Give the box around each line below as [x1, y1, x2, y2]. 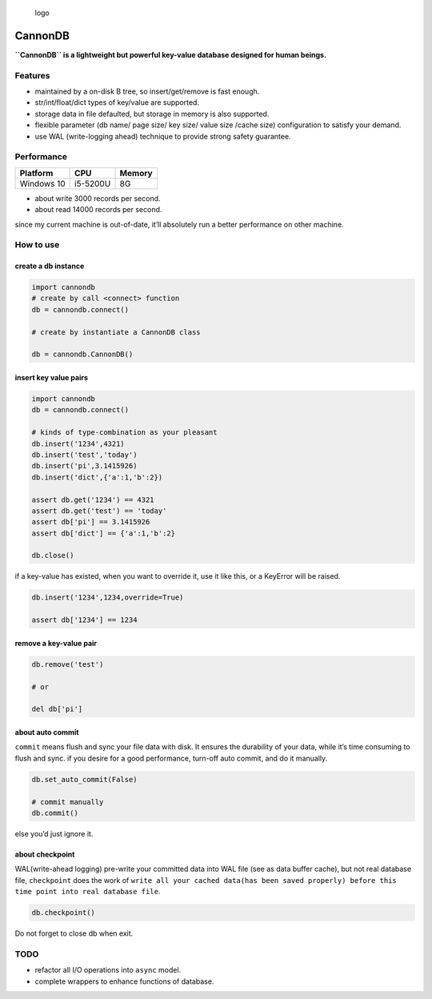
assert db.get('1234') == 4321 [31, 495, 155, 504]
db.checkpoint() [31, 909, 96, 917]
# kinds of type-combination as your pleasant [31, 428, 218, 437]
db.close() [31, 551, 74, 560]
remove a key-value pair [14, 638, 98, 648]
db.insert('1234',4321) [31, 439, 126, 448]
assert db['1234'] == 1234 [31, 616, 138, 624]
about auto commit [14, 727, 79, 736]
